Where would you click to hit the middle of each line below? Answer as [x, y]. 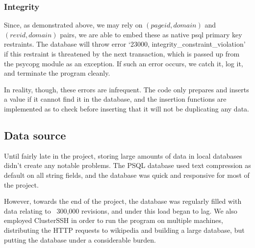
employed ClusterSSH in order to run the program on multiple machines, [114, 220]
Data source [35, 135]
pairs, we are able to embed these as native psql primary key [151, 34]
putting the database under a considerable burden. [80, 239]
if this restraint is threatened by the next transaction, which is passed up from [122, 54]
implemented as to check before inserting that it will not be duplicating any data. [127, 108]
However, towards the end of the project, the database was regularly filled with [123, 201]
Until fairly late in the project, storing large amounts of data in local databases [123, 155]
